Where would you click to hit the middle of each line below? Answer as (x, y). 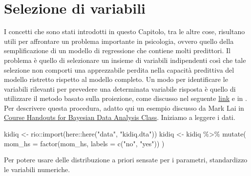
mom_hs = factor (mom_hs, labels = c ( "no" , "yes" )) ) (84, 143)
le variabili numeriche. (37, 169)
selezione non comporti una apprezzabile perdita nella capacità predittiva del (119, 69)
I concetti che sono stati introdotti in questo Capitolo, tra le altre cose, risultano (125, 31)
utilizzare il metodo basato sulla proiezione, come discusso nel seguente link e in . (125, 98)
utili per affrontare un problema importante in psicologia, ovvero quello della (119, 41)
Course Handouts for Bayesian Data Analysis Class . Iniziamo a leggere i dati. (120, 117)
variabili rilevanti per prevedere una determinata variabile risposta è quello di (120, 88)
